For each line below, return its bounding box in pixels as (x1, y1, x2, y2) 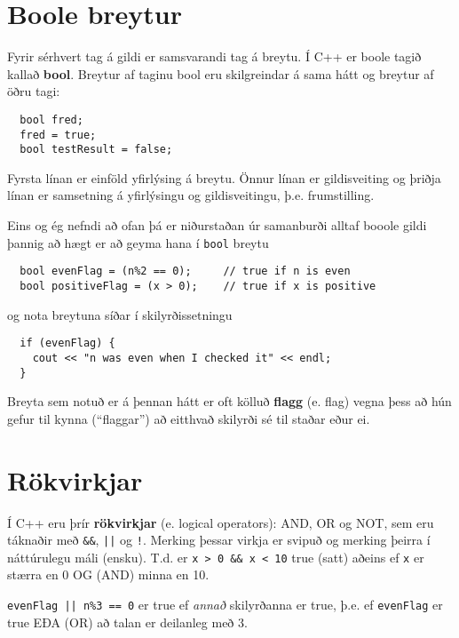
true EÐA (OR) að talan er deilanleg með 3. (7, 612, 248, 631)
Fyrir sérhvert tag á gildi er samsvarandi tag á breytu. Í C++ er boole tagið (7, 47, 422, 66)
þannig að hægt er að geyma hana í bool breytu (7, 233, 269, 251)
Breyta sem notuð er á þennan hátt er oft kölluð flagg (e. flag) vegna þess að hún (7, 392, 452, 411)
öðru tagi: (7, 82, 60, 100)
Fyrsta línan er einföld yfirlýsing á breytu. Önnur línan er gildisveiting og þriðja (7, 168, 441, 187)
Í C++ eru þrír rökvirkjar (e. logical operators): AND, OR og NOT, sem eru (7, 513, 434, 531)
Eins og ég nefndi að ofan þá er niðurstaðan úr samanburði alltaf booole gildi (7, 216, 427, 235)
